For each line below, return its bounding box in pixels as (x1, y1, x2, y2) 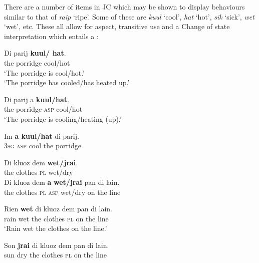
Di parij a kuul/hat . (4, 94, 69, 104)
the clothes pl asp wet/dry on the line (4, 186, 121, 197)
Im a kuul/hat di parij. (4, 130, 79, 141)
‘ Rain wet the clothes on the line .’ (4, 223, 107, 233)
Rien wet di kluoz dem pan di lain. (4, 203, 112, 214)
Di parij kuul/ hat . (4, 48, 66, 58)
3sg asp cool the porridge (4, 140, 81, 151)
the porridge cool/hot (4, 57, 70, 68)
